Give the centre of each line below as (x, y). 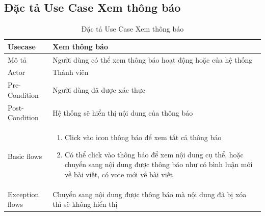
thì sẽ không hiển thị (85, 204)
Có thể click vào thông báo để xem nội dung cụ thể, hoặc (154, 154)
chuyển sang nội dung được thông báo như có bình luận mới (159, 164)
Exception (23, 194)
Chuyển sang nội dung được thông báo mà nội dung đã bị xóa (150, 194)
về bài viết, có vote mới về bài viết (119, 174)
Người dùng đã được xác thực (99, 90)
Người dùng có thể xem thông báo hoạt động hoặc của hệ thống (153, 59)
